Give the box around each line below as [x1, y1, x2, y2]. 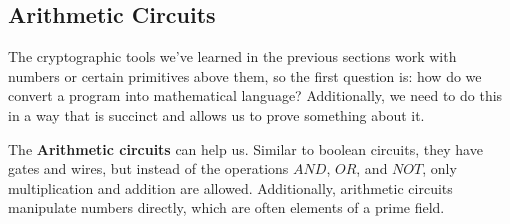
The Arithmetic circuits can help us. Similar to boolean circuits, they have [8, 138, 483, 159]
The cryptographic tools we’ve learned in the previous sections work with [8, 46, 457, 67]
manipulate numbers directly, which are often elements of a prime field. [8, 197, 445, 218]
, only [422, 158, 457, 179]
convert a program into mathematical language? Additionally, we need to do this [8, 85, 503, 106]
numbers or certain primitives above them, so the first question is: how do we [8, 65, 482, 86]
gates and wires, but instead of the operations [8, 158, 289, 179]
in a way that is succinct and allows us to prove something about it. [8, 104, 425, 125]
